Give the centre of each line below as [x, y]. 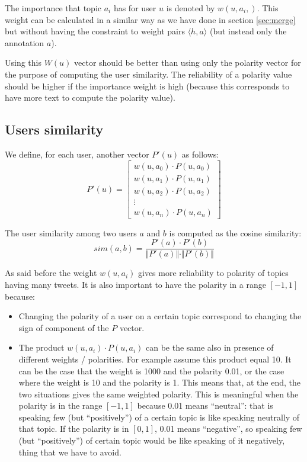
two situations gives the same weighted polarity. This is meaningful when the [159, 394]
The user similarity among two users [71, 232]
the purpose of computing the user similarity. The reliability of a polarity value [148, 74]
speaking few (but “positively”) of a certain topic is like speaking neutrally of [159, 417]
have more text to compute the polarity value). [90, 97]
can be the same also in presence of [210, 347]
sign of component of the [64, 327]
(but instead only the [248, 31]
